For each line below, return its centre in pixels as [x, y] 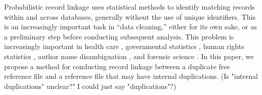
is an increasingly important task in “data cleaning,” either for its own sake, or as [130, 27]
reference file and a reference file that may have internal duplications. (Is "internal [131, 76]
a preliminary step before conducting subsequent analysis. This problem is [119, 36]
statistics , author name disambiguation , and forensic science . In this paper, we [129, 56]
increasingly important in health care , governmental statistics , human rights [124, 46]
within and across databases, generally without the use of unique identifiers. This [130, 16]
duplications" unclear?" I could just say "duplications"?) [90, 86]
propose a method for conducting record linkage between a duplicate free [117, 66]
